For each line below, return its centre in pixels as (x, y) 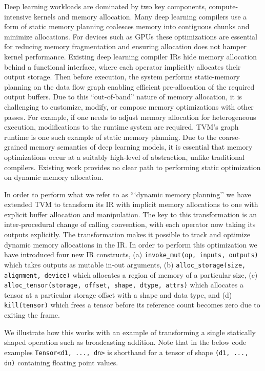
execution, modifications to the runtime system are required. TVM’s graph (121, 127)
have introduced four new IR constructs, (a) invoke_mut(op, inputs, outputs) (131, 254)
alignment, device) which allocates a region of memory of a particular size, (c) (131, 274)
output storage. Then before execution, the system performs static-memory (122, 77)
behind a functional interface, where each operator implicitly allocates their (123, 66)
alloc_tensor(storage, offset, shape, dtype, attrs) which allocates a (124, 285)
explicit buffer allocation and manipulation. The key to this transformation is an (131, 214)
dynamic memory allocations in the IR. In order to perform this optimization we (131, 244)
